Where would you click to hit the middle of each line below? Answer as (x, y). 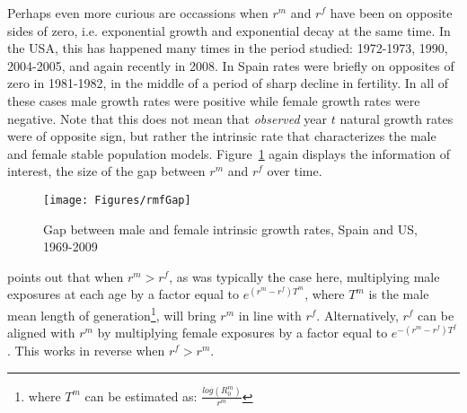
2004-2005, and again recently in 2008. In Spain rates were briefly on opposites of (231, 65)
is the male (399, 294)
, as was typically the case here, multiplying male (304, 276)
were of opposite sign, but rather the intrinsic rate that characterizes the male (222, 136)
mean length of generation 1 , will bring (112, 313)
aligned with (41, 333)
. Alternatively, (357, 315)
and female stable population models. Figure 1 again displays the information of (229, 153)
